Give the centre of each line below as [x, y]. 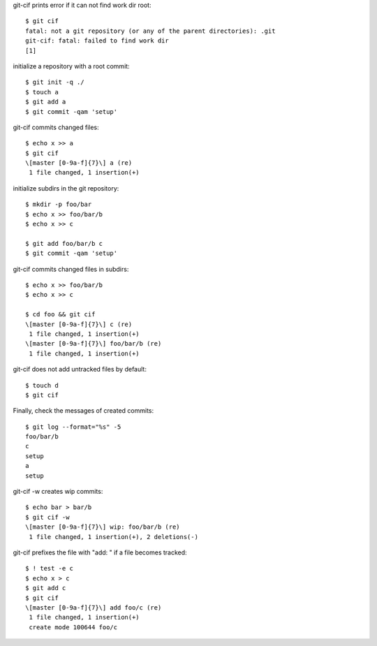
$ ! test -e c [49, 568]
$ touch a [42, 92]
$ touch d [42, 385]
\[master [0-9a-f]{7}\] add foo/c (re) [94, 607]
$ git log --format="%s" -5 [73, 427]
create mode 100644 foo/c [73, 627]
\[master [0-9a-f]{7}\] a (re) [79, 163]
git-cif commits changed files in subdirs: [71, 269]
